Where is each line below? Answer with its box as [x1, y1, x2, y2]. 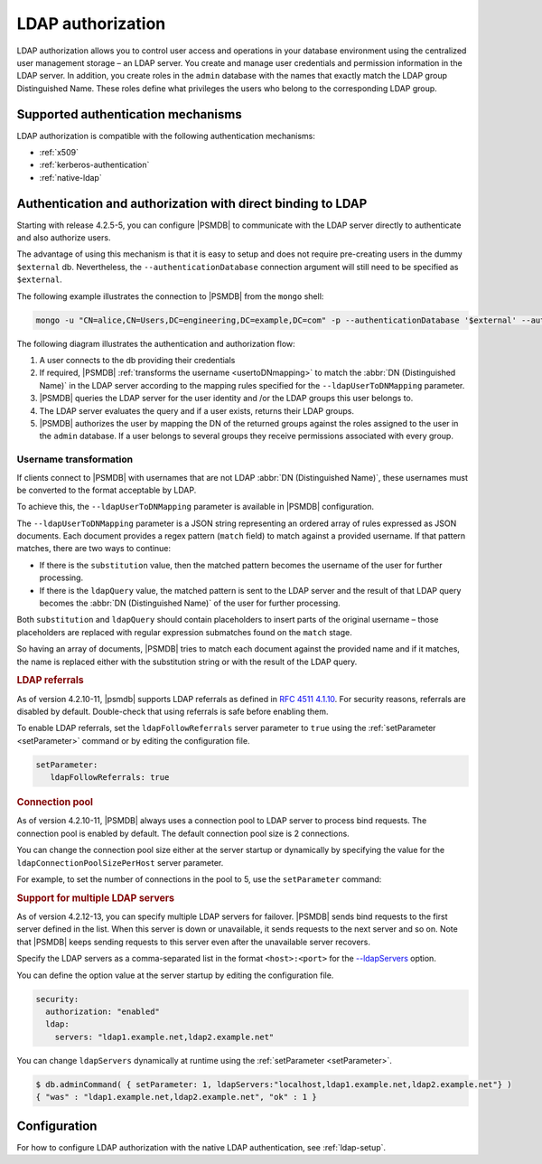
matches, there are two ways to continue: [16, 543, 172, 554]
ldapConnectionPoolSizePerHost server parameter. [16, 857, 224, 868]
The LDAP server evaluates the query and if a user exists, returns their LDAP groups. [39, 405, 354, 416]
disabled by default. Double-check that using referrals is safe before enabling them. [16, 706, 329, 718]
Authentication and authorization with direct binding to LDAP [16, 195, 368, 211]
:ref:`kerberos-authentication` [39, 159, 150, 171]
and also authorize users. [16, 232, 111, 243]
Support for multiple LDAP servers [16, 891, 175, 904]
